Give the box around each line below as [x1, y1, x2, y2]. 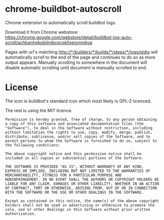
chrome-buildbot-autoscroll [5, 3, 122, 15]
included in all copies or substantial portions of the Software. [5, 155, 144, 160]
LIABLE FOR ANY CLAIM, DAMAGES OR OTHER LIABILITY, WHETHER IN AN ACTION [5, 181, 160, 186]
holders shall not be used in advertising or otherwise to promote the [5, 202, 155, 208]
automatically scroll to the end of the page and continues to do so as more [5, 54, 156, 60]
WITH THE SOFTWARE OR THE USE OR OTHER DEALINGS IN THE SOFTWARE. [5, 190, 144, 195]
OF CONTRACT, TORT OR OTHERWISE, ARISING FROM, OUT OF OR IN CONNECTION [5, 185, 157, 191]
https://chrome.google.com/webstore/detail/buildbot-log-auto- [5, 34, 133, 40]
